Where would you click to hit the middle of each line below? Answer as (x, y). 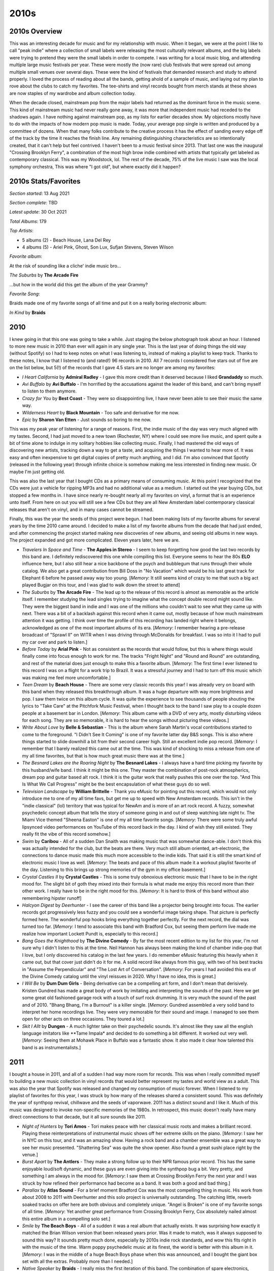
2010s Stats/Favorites (45, 181)
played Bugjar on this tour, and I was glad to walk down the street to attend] (101, 585)
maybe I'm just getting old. (37, 472)
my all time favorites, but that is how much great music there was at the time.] (103, 755)
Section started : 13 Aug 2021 (39, 193)
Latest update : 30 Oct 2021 (38, 212)
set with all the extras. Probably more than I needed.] (77, 1261)
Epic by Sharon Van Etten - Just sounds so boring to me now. (87, 419)
